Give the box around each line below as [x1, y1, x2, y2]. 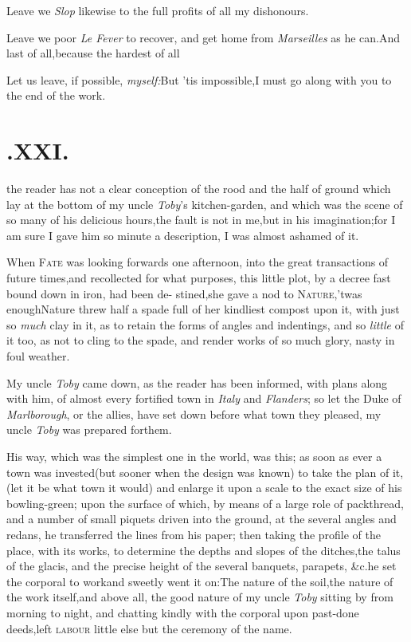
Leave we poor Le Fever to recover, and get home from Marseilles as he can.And [6, 29, 401, 45]
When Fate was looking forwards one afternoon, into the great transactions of [6, 254, 389, 270]
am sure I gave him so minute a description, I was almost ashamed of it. [6, 226, 359, 243]
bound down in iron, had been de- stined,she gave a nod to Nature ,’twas [6, 285, 362, 301]
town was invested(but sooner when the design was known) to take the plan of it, [6, 463, 404, 480]
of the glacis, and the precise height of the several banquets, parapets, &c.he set [6, 557, 397, 574]
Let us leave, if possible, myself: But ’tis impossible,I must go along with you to [6, 71, 392, 88]
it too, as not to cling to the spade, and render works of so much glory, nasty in [6, 332, 395, 349]
